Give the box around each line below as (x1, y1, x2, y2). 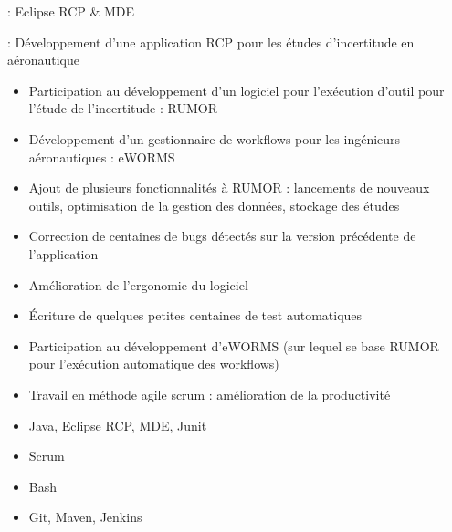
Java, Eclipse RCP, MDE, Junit (28, 415, 207, 434)
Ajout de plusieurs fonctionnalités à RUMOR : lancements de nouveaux (28, 178, 430, 197)
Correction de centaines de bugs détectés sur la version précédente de (28, 226, 416, 245)
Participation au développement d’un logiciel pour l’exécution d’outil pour (28, 80, 445, 99)
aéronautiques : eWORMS (28, 147, 175, 166)
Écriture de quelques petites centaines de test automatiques (28, 306, 363, 325)
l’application (28, 244, 99, 263)
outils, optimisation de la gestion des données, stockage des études (28, 195, 400, 214)
